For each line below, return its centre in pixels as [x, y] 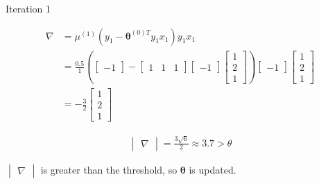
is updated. [213, 169]
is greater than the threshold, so [109, 169]
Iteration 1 [28, 8]
